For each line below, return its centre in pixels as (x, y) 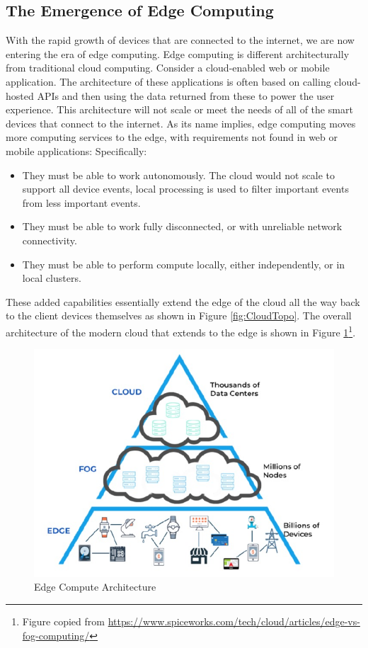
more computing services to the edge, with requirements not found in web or (172, 137)
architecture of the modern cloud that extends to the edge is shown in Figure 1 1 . (181, 331)
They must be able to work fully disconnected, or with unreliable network (182, 226)
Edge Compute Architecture (95, 587)
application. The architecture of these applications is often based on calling (168, 81)
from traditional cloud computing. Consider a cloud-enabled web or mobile (168, 68)
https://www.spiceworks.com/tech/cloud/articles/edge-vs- (234, 621)
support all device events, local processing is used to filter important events (185, 189)
